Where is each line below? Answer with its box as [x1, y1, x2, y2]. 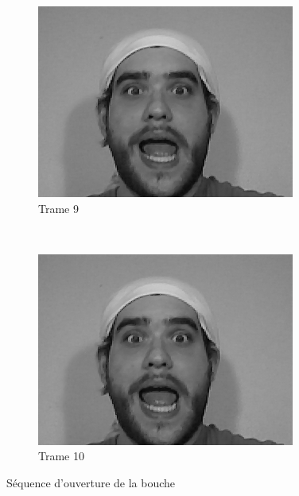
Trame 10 [38, 448, 84, 464]
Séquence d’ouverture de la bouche [6, 474, 176, 490]
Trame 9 [38, 200, 79, 216]
